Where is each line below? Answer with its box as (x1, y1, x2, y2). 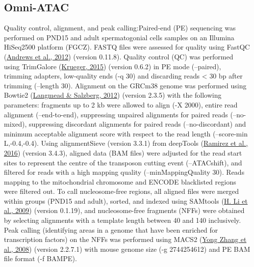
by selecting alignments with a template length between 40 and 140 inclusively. (4, 215, 241, 225)
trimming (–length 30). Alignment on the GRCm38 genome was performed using (4, 80, 247, 90)
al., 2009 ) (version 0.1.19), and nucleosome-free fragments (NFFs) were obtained (4, 205, 245, 215)
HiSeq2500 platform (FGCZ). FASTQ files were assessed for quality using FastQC (4, 42, 250, 52)
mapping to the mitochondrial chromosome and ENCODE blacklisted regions (4, 176, 236, 187)
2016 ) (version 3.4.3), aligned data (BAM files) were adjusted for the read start (4, 147, 242, 158)
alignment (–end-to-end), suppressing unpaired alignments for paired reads (4, 109, 228, 119)
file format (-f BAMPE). (4, 253, 77, 264)
